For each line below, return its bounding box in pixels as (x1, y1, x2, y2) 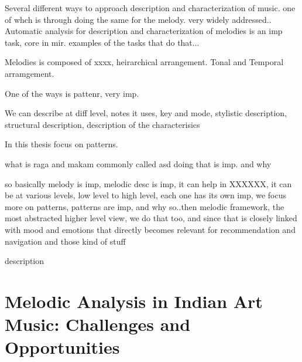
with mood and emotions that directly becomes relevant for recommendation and (5, 223, 296, 235)
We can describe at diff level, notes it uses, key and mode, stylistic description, (5, 107, 287, 119)
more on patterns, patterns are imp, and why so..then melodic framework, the (5, 200, 284, 212)
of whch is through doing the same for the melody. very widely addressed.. (5, 13, 272, 25)
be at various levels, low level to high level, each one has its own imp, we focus (5, 189, 287, 201)
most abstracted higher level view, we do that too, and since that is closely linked (5, 212, 297, 224)
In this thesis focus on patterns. (5, 138, 118, 150)
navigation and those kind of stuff (5, 235, 126, 247)
